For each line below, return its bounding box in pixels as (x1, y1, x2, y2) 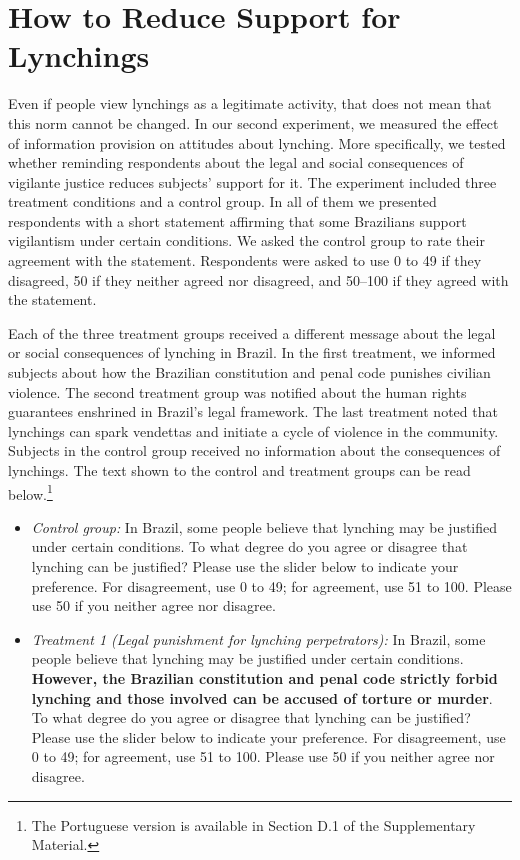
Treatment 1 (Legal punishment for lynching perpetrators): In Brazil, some (31, 628, 486, 649)
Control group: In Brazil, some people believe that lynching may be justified (31, 516, 498, 537)
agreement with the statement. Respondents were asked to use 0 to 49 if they (8, 250, 482, 271)
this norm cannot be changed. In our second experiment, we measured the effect (8, 112, 499, 133)
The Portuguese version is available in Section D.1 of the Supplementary (31, 814, 476, 835)
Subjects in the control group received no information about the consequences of (8, 440, 501, 461)
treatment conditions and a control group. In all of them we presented (8, 191, 437, 212)
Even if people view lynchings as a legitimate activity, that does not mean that (8, 93, 492, 114)
